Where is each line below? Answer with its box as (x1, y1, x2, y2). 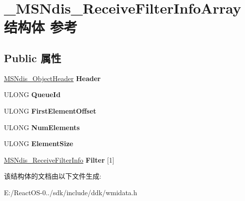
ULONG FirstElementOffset (4, 105, 96, 116)
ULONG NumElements (4, 122, 80, 132)
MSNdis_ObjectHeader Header (4, 73, 101, 83)
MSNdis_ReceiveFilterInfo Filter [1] (4, 154, 114, 165)
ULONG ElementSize (4, 138, 74, 149)
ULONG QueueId (4, 89, 61, 100)
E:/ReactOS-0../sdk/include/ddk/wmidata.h (4, 187, 137, 197)
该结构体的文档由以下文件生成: (4, 171, 101, 181)
